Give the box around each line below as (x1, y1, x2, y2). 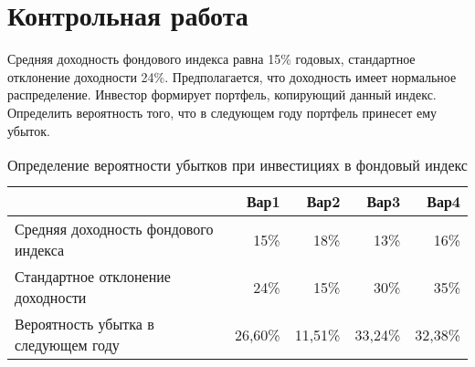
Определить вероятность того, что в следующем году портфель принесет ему (7, 102, 437, 121)
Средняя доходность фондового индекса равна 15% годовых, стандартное (7, 49, 416, 68)
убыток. (7, 121, 50, 140)
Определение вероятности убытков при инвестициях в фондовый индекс (7, 154, 468, 176)
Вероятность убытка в (15, 313, 154, 335)
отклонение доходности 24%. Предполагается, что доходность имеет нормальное (7, 67, 457, 86)
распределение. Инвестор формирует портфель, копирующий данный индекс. (7, 85, 437, 104)
